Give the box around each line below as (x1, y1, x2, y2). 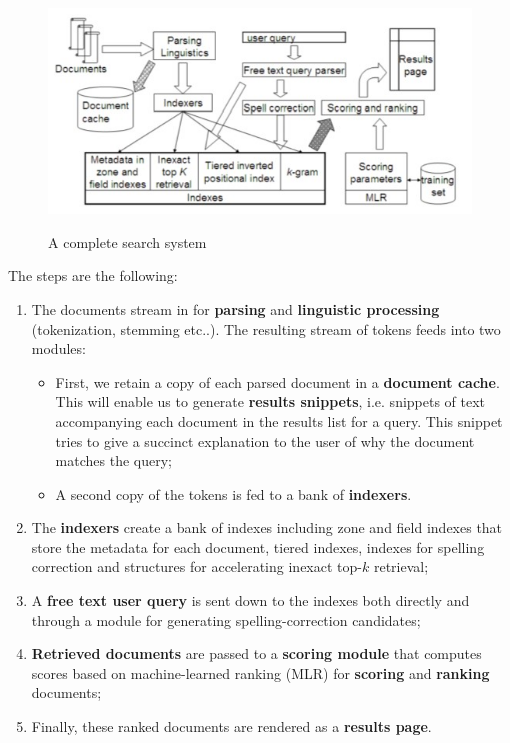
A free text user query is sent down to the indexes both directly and (31, 590, 470, 611)
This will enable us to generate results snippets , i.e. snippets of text (55, 391, 486, 412)
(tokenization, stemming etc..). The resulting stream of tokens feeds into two (31, 318, 501, 339)
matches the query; (55, 450, 172, 471)
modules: (31, 338, 86, 359)
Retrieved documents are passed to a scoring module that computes (31, 643, 482, 664)
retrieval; (373, 556, 429, 577)
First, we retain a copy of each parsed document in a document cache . (55, 371, 500, 392)
